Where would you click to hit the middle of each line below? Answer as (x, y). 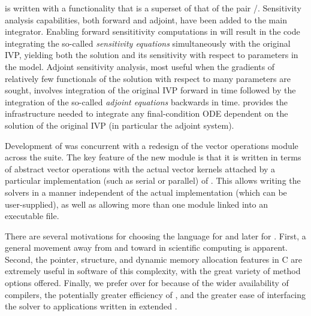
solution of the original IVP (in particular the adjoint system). (120, 125)
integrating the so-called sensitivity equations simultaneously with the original (148, 43)
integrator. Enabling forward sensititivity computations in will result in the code (153, 31)
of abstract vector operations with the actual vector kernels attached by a (140, 168)
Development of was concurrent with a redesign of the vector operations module (152, 145)
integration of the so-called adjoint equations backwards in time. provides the (146, 101)
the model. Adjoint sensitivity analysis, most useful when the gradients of (140, 66)
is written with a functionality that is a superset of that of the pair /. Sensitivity (153, 8)
